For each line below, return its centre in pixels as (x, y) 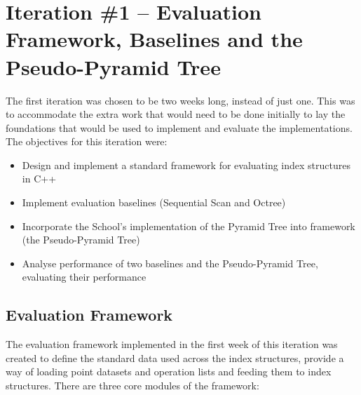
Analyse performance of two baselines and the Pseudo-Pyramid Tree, (170, 263)
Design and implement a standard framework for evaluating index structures (186, 165)
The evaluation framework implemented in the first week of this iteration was (172, 344)
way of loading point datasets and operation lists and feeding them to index (169, 371)
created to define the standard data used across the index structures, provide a (175, 357)
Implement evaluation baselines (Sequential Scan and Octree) (154, 202)
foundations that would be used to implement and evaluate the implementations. (179, 127)
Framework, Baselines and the (154, 39)
